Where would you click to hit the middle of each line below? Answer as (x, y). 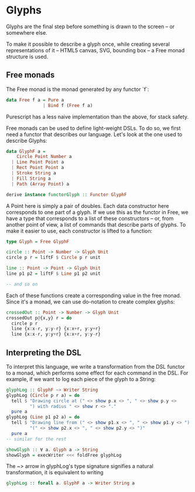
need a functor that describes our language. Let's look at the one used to (94, 134)
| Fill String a (31, 178)
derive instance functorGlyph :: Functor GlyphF (66, 194)
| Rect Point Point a (38, 168)
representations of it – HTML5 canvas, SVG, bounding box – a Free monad (95, 50)
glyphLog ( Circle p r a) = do (43, 395)
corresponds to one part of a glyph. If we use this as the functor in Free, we (97, 212)
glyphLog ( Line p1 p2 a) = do (43, 417)
